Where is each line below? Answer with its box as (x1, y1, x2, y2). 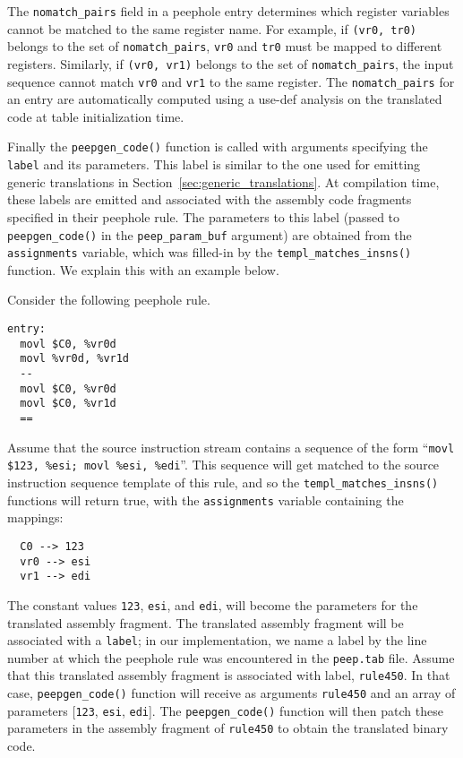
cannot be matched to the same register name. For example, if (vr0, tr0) (7, 19, 417, 38)
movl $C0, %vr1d (20, 397, 116, 410)
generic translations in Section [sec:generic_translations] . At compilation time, (7, 172, 440, 191)
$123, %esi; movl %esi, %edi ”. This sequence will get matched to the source (7, 455, 440, 474)
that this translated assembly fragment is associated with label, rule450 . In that (7, 666, 450, 685)
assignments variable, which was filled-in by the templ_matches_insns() (7, 243, 412, 262)
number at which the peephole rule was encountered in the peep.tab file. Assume (7, 648, 455, 667)
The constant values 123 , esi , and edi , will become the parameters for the (7, 595, 418, 614)
